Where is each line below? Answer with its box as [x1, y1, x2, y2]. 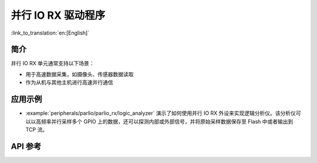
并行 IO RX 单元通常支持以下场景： [11, 60, 95, 67]
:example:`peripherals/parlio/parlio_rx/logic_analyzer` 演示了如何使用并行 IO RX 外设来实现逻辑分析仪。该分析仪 [25, 110, 296, 117]
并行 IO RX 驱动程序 [11, 9, 106, 22]
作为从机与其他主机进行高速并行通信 [25, 79, 113, 86]
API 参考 [11, 141, 42, 151]
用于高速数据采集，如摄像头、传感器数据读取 [25, 70, 134, 77]
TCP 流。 [25, 126, 48, 133]
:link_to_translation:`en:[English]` [11, 29, 90, 36]
